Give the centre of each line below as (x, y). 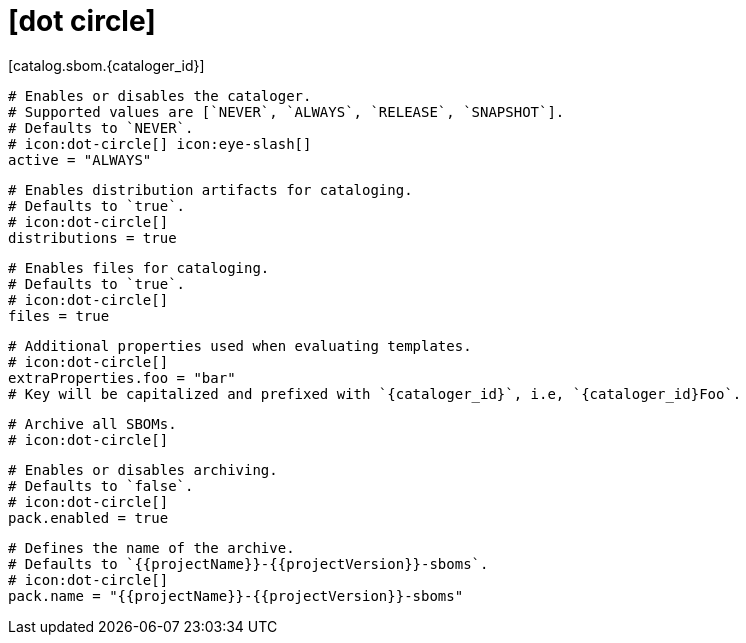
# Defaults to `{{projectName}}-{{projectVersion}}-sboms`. (248, 563)
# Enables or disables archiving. (143, 469)
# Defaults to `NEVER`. (101, 127)
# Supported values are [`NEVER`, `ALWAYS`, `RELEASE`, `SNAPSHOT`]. (286, 111)
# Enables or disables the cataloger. (160, 95)
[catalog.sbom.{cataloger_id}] (106, 65)
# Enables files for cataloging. (139, 267)
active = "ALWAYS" (80, 159)
